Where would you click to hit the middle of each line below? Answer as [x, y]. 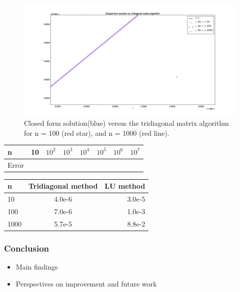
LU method [125, 186]
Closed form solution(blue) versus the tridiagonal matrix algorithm [126, 123]
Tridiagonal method [63, 186]
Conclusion [26, 248]
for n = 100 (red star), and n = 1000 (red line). [97, 133]
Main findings [37, 266]
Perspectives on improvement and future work [86, 283]
